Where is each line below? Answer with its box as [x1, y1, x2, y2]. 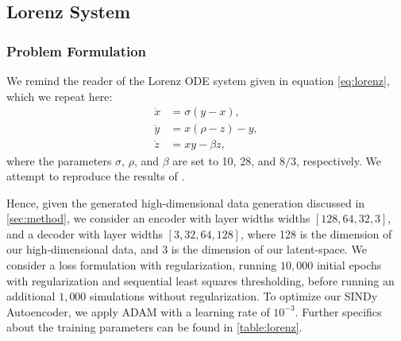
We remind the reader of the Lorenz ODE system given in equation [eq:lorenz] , [6, 72, 390, 88]
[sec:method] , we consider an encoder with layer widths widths [6, 210, 310, 227]
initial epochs [316, 257, 382, 273]
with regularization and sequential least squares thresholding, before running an [6, 272, 395, 289]
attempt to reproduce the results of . [6, 168, 185, 184]
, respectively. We [295, 152, 381, 169]
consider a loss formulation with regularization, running [6, 257, 277, 273]
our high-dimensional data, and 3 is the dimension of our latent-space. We [6, 241, 367, 258]
